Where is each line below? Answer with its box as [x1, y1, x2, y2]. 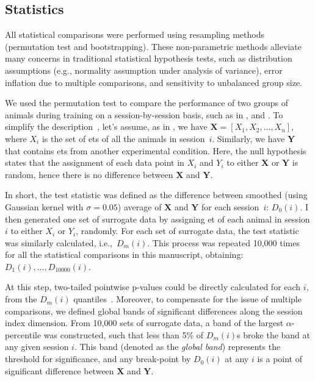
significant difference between [5, 364, 114, 377]
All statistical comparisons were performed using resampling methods [5, 28, 264, 41]
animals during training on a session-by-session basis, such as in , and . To [5, 108, 283, 121]
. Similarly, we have [212, 132, 285, 144]
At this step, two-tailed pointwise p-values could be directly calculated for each [5, 280, 301, 293]
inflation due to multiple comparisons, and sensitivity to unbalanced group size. [5, 76, 303, 88]
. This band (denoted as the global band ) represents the [74, 340, 281, 353]
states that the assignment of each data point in [5, 156, 184, 169]
